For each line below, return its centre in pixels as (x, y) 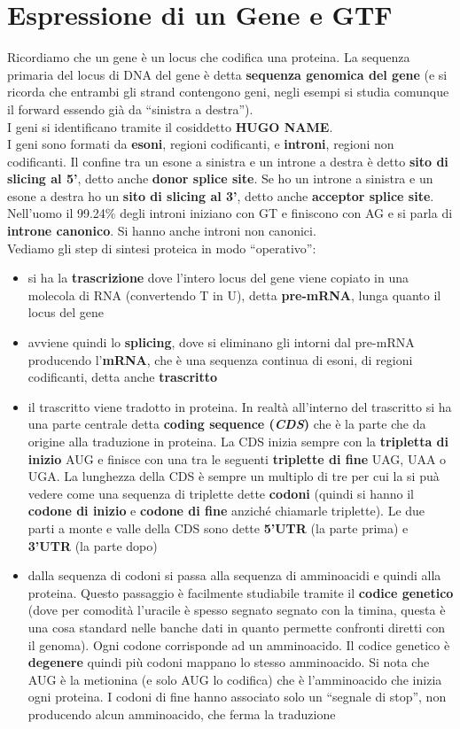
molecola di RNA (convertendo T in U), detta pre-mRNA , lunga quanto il (234, 295)
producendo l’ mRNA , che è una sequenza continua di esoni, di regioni (220, 359)
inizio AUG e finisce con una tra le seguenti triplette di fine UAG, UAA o (237, 458)
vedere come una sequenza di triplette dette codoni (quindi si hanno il (221, 493)
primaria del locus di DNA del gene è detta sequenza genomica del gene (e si (227, 74)
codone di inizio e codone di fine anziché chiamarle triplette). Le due (226, 511)
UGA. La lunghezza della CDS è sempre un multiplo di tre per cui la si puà (234, 476)
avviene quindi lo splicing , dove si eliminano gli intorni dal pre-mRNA (221, 342)
